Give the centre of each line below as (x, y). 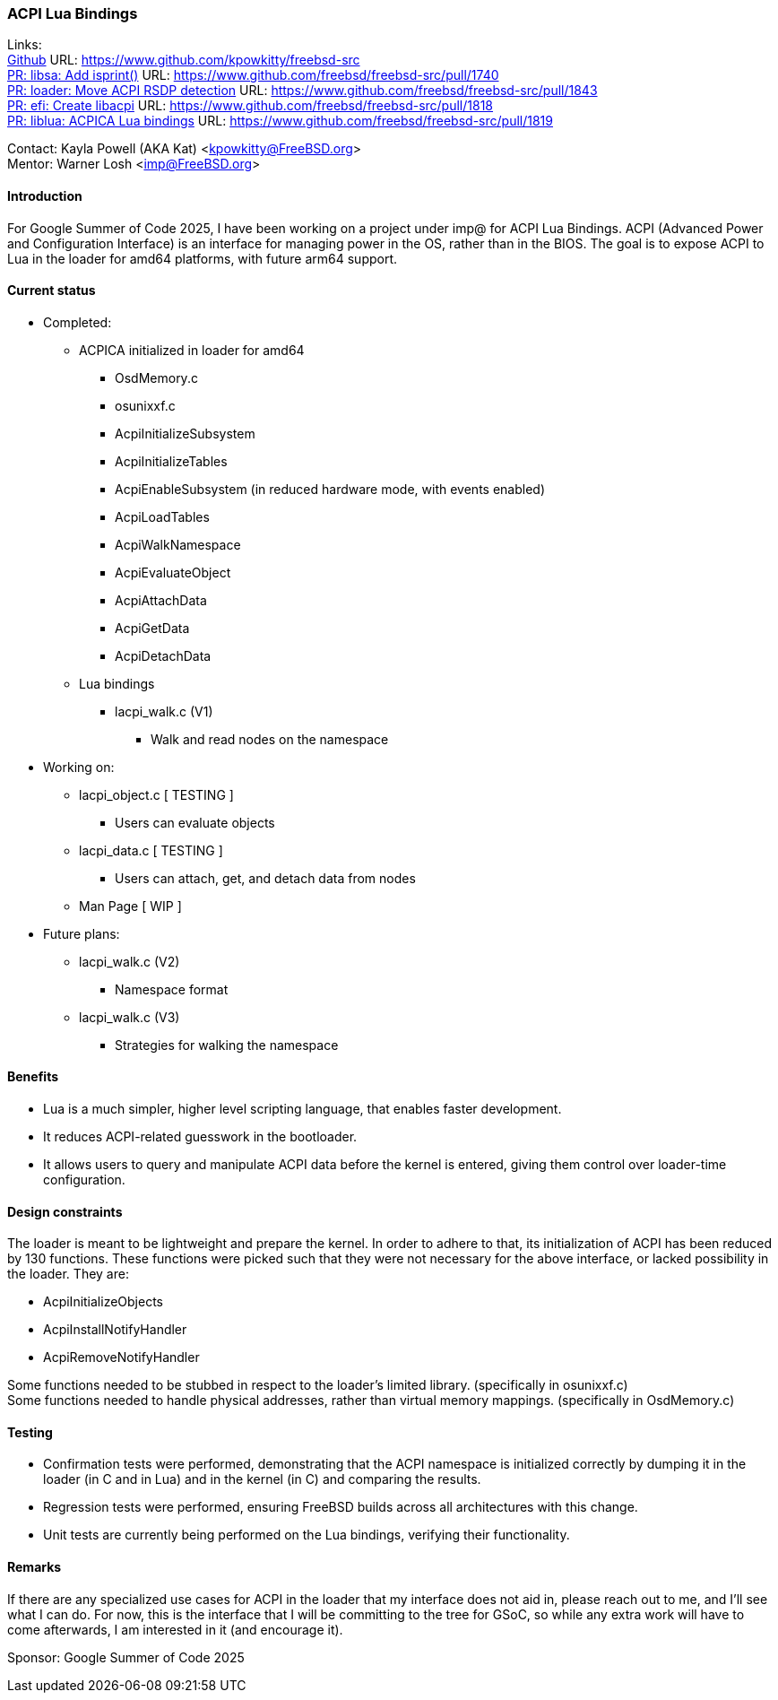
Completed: (78, 322)
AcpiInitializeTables (171, 461)
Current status (52, 291)
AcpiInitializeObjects (104, 1302)
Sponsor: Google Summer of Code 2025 (126, 1657)
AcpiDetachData (163, 655)
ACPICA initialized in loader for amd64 (192, 350)
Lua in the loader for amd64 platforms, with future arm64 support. (203, 258)
